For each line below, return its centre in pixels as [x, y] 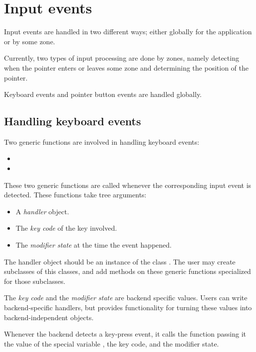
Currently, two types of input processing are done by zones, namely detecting [122, 58]
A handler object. [42, 211]
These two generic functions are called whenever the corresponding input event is [128, 185]
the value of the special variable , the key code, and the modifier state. [112, 343]
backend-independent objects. [49, 317]
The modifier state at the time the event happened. [94, 245]
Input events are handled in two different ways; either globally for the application [128, 32]
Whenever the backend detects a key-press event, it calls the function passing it [125, 334]
